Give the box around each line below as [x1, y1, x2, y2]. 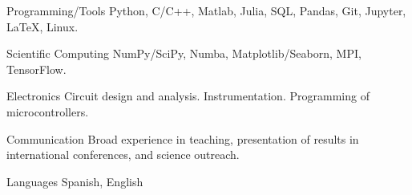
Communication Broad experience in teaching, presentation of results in [6, 130, 359, 147]
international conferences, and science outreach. [6, 146, 240, 163]
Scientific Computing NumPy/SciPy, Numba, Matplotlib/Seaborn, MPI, [6, 45, 362, 62]
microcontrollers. [6, 103, 89, 120]
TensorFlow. [6, 60, 67, 77]
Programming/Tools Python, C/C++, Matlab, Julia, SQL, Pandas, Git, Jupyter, [6, 2, 406, 18]
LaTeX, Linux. [6, 18, 79, 35]
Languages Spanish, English [6, 173, 143, 189]
